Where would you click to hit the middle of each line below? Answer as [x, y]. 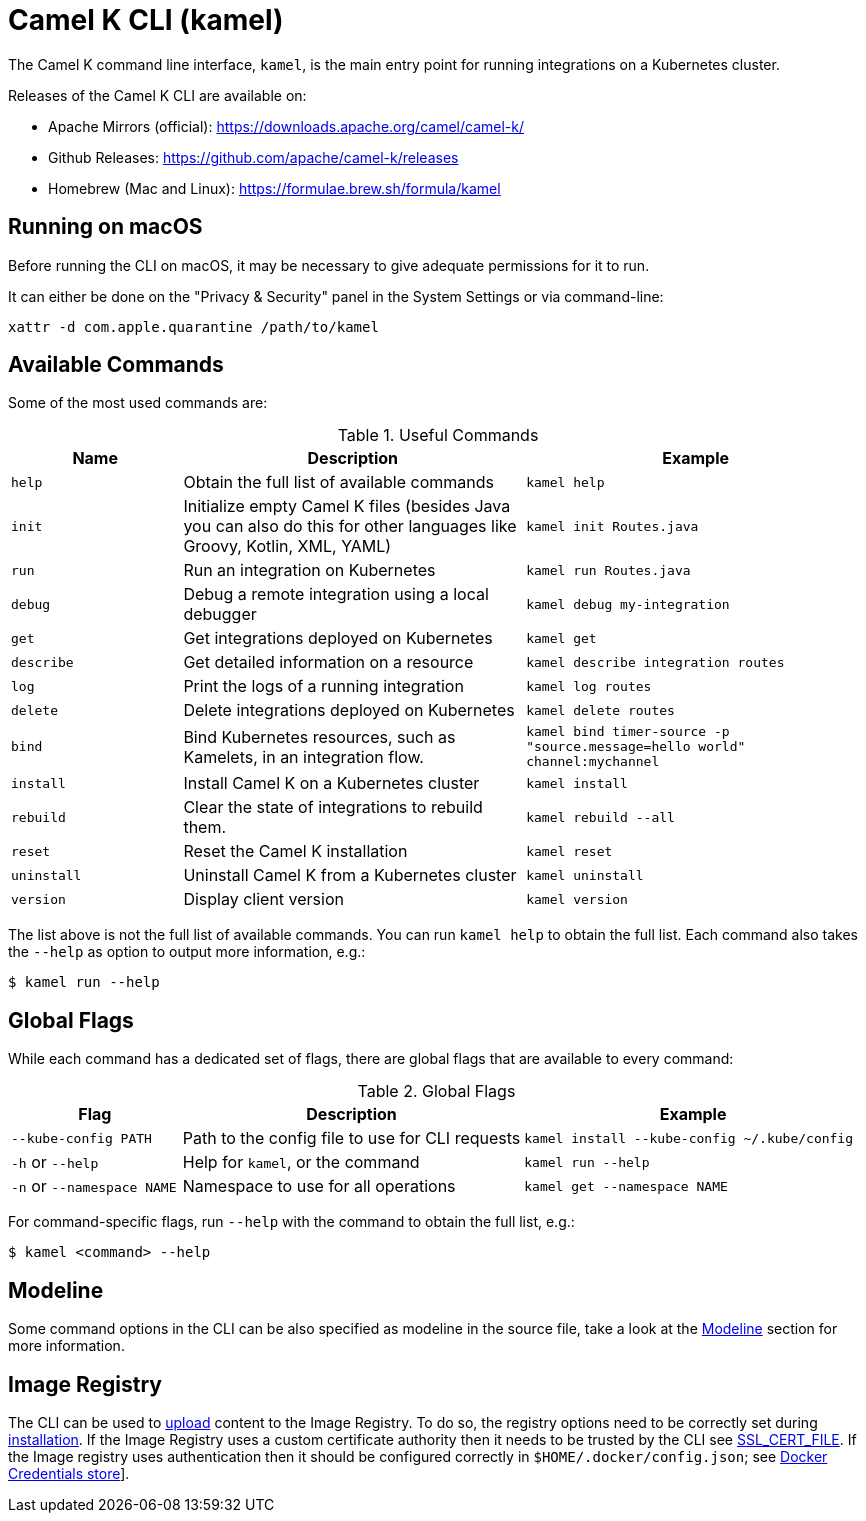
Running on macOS [105, 227]
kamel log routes [589, 686]
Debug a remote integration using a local [336, 594]
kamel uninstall [585, 875]
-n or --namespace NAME [94, 1186]
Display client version [263, 899]
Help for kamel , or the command [301, 1162]
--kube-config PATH [81, 1138]
